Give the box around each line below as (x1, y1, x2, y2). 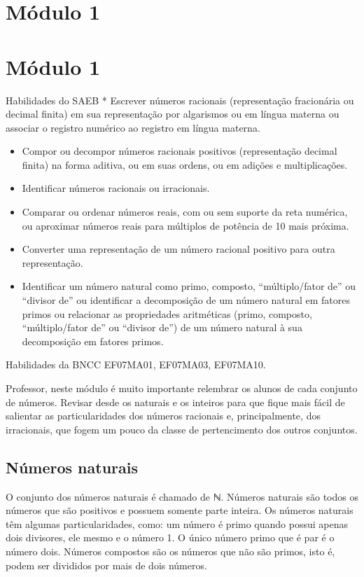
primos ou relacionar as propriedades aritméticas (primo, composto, (22, 306, 312, 321)
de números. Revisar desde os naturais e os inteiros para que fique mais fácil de (6, 394, 345, 409)
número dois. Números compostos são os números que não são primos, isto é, (6, 543, 335, 558)
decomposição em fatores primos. (22, 333, 164, 348)
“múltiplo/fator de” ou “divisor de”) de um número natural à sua (22, 320, 302, 335)
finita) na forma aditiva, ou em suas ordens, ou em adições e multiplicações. (22, 157, 348, 172)
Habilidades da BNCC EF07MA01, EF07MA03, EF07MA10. (6, 357, 266, 372)
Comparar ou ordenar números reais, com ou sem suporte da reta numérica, (22, 204, 348, 219)
